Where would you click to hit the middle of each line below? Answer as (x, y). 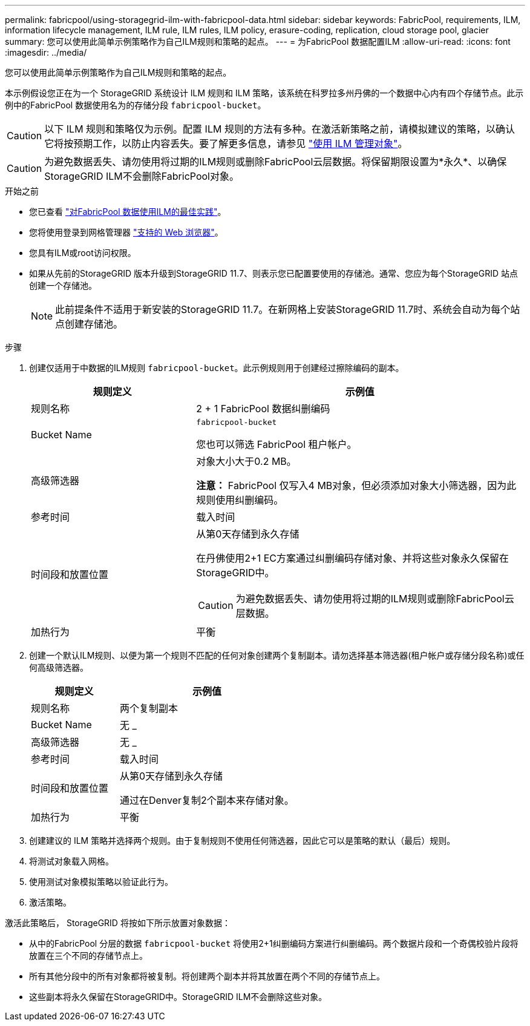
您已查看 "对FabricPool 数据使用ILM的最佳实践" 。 (128, 212)
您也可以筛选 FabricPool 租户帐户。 (276, 444)
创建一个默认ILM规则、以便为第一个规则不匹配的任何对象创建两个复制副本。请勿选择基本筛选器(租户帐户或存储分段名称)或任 (277, 655)
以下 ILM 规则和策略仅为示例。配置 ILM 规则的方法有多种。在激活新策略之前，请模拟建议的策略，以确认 (280, 129)
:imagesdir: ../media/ (46, 52)
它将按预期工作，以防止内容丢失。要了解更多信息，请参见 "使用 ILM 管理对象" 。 (226, 143)
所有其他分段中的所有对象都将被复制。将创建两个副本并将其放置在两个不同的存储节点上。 (207, 976)
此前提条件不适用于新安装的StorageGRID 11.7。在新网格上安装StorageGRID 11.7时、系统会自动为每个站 (288, 309)
